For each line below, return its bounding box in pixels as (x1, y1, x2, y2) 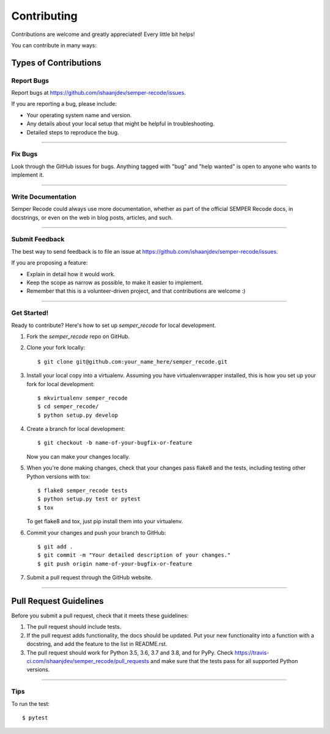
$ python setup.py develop (37, 411, 119, 419)
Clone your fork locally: (26, 344, 86, 351)
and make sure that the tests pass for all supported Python (150, 658, 298, 665)
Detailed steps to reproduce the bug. (26, 128, 119, 136)
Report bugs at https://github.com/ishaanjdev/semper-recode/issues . (11, 89, 186, 97)
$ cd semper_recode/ (37, 403, 99, 410)
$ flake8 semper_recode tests (37, 487, 128, 494)
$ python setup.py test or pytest (37, 496, 141, 502)
